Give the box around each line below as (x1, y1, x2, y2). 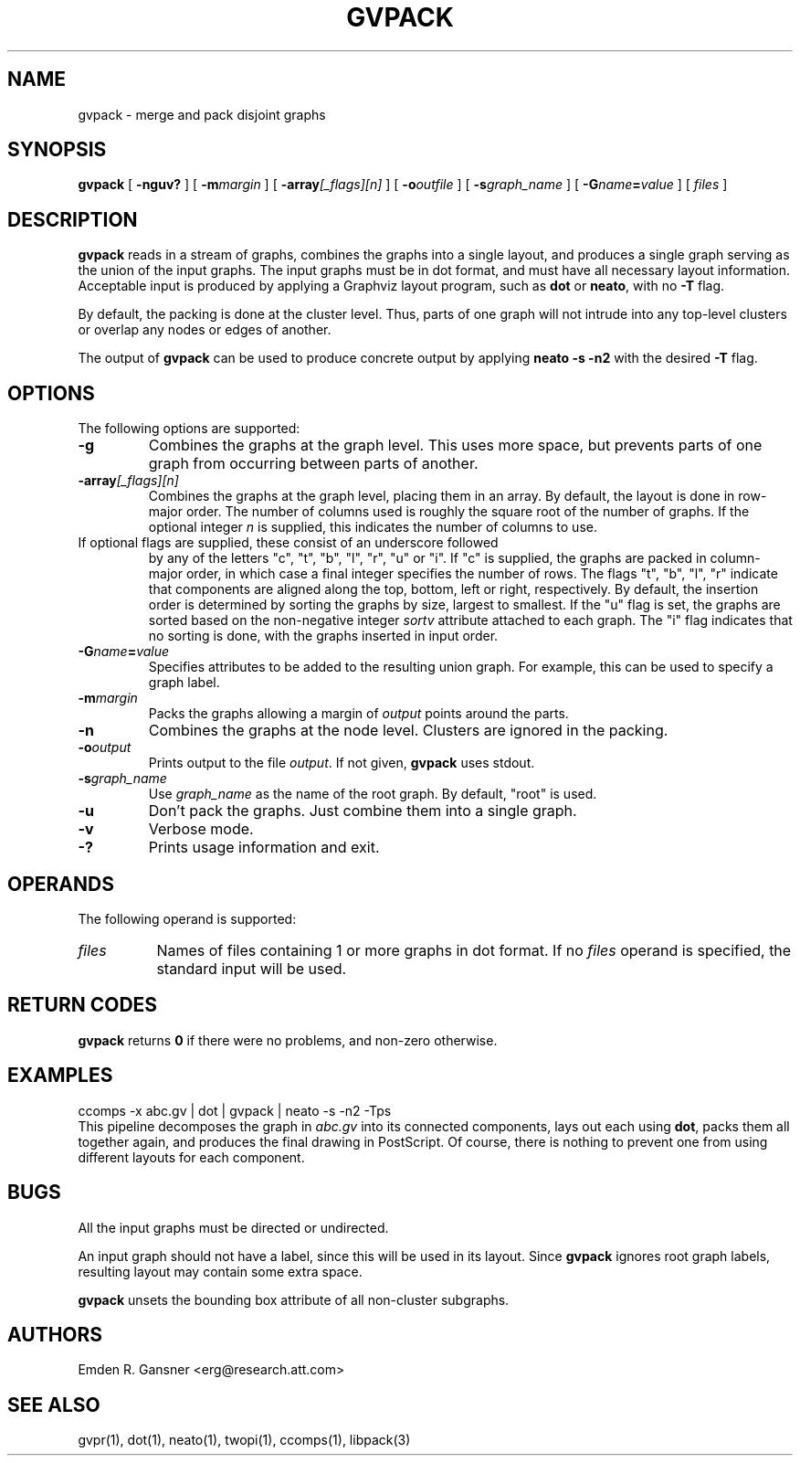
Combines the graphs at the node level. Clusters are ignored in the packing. (148, 721, 668, 740)
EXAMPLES (7, 1064, 113, 1087)
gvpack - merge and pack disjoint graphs (78, 106, 326, 122)
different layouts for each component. (78, 1149, 305, 1165)
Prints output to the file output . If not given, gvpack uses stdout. (148, 755, 535, 771)
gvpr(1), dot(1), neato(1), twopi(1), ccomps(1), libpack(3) (78, 1432, 411, 1448)
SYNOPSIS (7, 138, 107, 162)
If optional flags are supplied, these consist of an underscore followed (78, 535, 499, 551)
